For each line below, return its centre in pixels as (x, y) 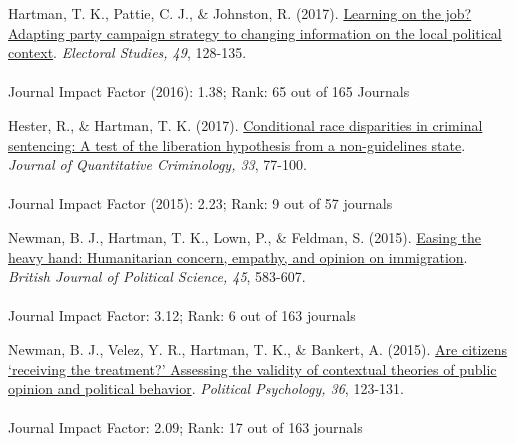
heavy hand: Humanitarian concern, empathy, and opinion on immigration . (238, 256)
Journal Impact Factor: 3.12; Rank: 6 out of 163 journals (182, 315)
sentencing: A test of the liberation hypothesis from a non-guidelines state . (237, 144)
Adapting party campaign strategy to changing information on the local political (255, 32)
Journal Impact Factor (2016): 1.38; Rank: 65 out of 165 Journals (209, 91)
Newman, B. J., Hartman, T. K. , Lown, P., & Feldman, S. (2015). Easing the (245, 236)
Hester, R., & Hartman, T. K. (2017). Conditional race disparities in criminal (245, 124)
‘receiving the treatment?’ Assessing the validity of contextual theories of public (252, 368)
